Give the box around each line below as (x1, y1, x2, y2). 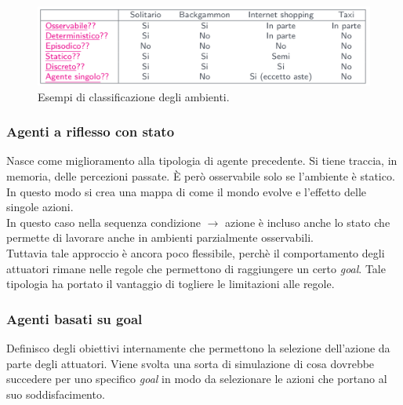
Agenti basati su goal (6, 308, 143, 328)
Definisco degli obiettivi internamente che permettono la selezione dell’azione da (6, 340, 390, 356)
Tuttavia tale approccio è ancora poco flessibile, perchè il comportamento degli (6, 245, 385, 261)
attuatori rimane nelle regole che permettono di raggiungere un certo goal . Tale (6, 260, 386, 276)
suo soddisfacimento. (6, 385, 105, 402)
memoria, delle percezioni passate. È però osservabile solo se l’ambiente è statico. (6, 168, 395, 184)
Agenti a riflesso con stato (6, 122, 175, 141)
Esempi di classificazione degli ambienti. (38, 88, 230, 104)
